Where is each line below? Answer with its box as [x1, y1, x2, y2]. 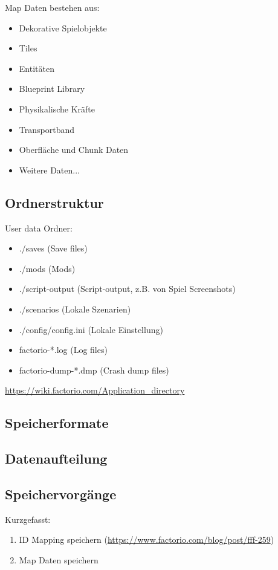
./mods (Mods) [19, 262, 76, 274]
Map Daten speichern [19, 553, 99, 566]
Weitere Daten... [19, 163, 80, 176]
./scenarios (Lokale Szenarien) [19, 302, 131, 315]
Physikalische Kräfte [19, 102, 95, 115]
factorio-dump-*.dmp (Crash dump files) [19, 363, 169, 376]
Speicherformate [5, 413, 109, 432]
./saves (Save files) [19, 242, 88, 254]
